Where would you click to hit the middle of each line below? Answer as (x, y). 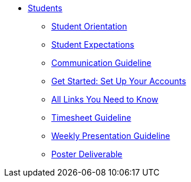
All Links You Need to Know (105, 99)
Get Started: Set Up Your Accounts (119, 81)
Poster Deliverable (87, 154)
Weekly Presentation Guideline (111, 136)
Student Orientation (89, 26)
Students (45, 8)
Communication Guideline (101, 63)
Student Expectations (93, 44)
